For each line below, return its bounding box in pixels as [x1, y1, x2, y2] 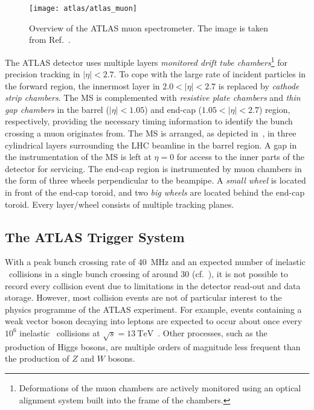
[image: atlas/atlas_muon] [29, 4, 137, 13]
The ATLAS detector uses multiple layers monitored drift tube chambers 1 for [5, 54, 287, 68]
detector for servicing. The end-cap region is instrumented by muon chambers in [5, 162, 302, 175]
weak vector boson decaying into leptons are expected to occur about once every [5, 315, 303, 327]
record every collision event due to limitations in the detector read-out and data [5, 279, 301, 292]
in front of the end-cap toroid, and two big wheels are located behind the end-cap [5, 186, 305, 199]
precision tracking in [5, 68, 80, 80]
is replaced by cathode [218, 79, 300, 92]
